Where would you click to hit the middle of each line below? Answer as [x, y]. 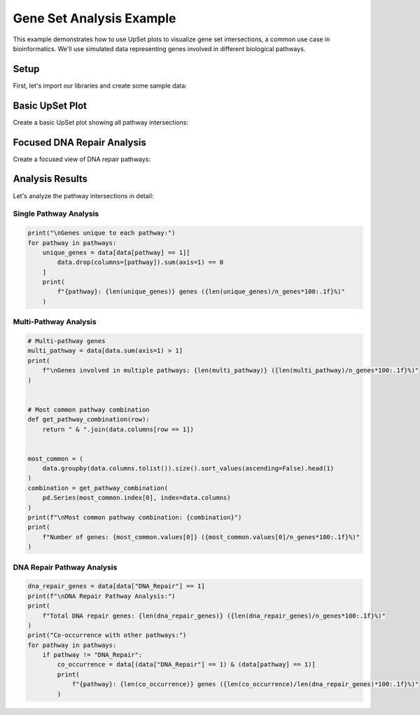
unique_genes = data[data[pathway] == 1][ [116, 252]
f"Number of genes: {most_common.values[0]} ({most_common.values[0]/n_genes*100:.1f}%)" [201, 537]
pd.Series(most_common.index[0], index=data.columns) [136, 498]
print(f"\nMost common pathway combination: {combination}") [135, 518]
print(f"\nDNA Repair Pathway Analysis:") [101, 596]
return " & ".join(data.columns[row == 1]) [118, 429]
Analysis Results [50, 179]
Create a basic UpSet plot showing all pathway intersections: [101, 122]
